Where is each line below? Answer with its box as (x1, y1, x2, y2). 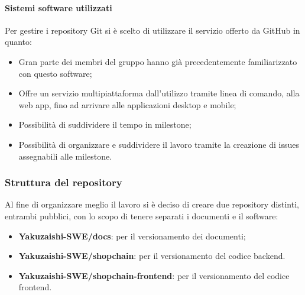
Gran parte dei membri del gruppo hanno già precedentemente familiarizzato (18, 55, 297, 67)
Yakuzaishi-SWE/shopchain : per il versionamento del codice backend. (18, 249, 285, 262)
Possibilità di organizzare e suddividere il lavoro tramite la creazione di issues (18, 138, 299, 150)
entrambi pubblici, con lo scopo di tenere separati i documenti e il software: (5, 209, 278, 222)
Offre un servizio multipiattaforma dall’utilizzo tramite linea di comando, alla (18, 87, 300, 99)
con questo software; (18, 67, 92, 79)
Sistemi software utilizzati (5, 1, 112, 14)
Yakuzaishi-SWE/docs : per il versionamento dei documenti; (18, 229, 246, 242)
